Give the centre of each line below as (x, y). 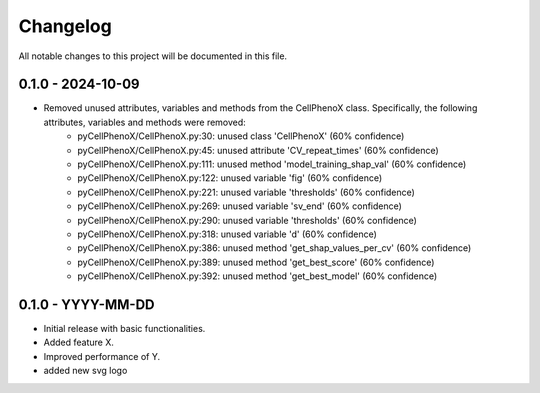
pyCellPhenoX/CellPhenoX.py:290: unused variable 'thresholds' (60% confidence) (247, 220)
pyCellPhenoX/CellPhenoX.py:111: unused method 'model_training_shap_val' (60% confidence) (272, 164)
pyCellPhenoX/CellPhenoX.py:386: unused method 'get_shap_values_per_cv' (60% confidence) (274, 248)
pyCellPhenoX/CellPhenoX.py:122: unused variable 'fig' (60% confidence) (230, 178)
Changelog (65, 26)
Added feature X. (78, 342)
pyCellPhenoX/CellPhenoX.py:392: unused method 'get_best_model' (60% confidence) (257, 276)
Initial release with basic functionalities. (124, 329)
